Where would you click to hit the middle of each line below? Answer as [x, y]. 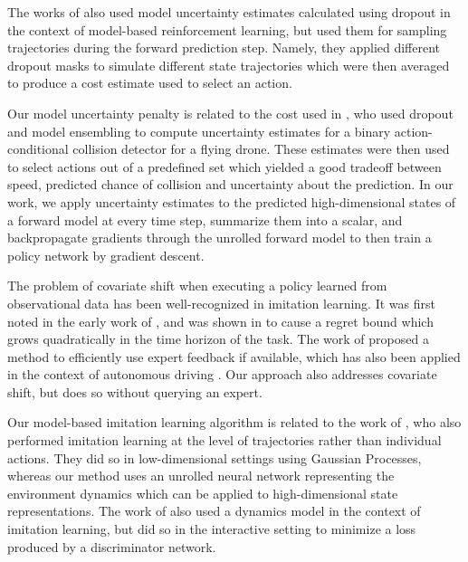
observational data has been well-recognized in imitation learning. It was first [221, 303]
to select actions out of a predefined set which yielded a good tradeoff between [224, 166]
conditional [38, 149]
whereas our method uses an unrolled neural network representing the [201, 476]
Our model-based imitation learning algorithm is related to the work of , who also [234, 422]
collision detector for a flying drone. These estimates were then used [261, 149]
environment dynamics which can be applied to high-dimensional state [203, 493]
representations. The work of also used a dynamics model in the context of [214, 511]
